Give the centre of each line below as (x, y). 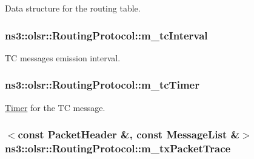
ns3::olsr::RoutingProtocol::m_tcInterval (106, 35)
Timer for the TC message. (55, 107)
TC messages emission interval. (63, 57)
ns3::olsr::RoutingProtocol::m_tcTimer (102, 85)
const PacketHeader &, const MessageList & (129, 134)
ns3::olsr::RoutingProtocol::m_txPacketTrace (118, 148)
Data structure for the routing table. (73, 8)
